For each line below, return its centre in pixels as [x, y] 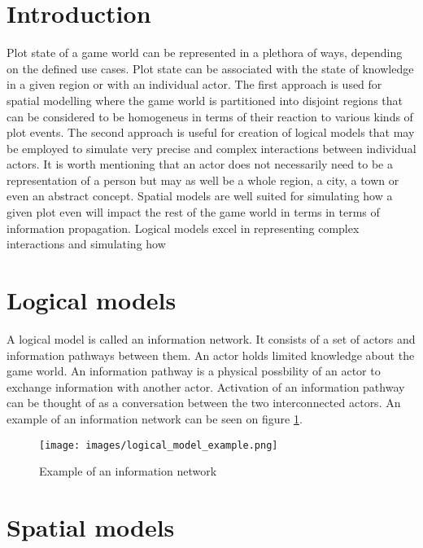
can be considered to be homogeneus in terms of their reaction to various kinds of [210, 116]
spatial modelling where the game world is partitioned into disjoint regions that [205, 100]
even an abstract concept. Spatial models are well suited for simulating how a [200, 196]
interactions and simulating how [86, 244]
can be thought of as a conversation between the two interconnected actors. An [204, 403]
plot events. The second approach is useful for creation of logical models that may [211, 132]
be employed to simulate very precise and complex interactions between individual [211, 148]
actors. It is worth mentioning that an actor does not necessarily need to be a [200, 164]
